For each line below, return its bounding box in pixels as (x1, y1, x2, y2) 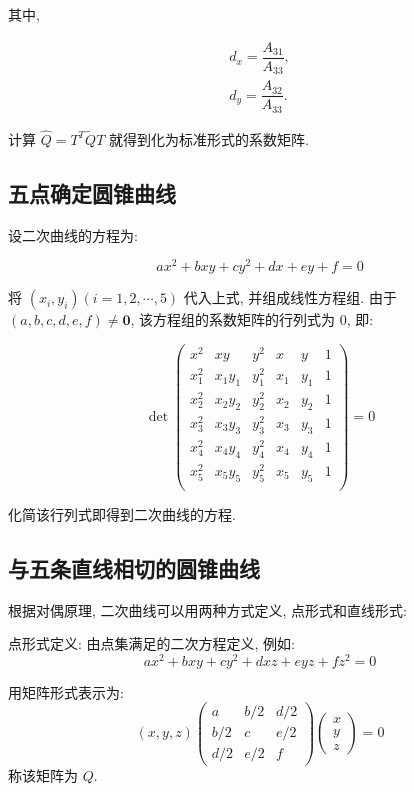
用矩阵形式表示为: (8, 681, 124, 702)
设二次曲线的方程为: (8, 224, 138, 245)
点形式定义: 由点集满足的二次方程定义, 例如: (8, 633, 295, 654)
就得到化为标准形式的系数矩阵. (109, 128, 309, 149)
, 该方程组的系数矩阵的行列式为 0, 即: (130, 309, 374, 330)
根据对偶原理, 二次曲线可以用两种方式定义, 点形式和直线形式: (8, 599, 407, 620)
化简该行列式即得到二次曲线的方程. (8, 503, 236, 524)
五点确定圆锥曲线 (8, 177, 176, 208)
